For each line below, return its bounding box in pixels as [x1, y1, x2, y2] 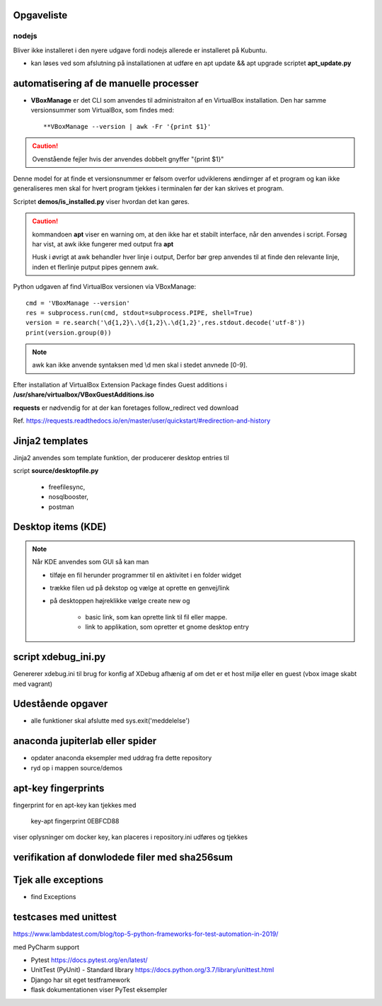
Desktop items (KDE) [13, 521, 107, 533]
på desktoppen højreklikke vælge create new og [50, 597, 190, 605]
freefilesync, [48, 482, 86, 491]
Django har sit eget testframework [30, 976, 131, 984]
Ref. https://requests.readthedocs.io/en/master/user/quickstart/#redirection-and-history [13, 416, 271, 425]
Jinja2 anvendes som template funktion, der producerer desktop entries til [13, 453, 229, 462]
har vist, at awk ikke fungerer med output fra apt [32, 239, 174, 248]
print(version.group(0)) [25, 328, 112, 336]
